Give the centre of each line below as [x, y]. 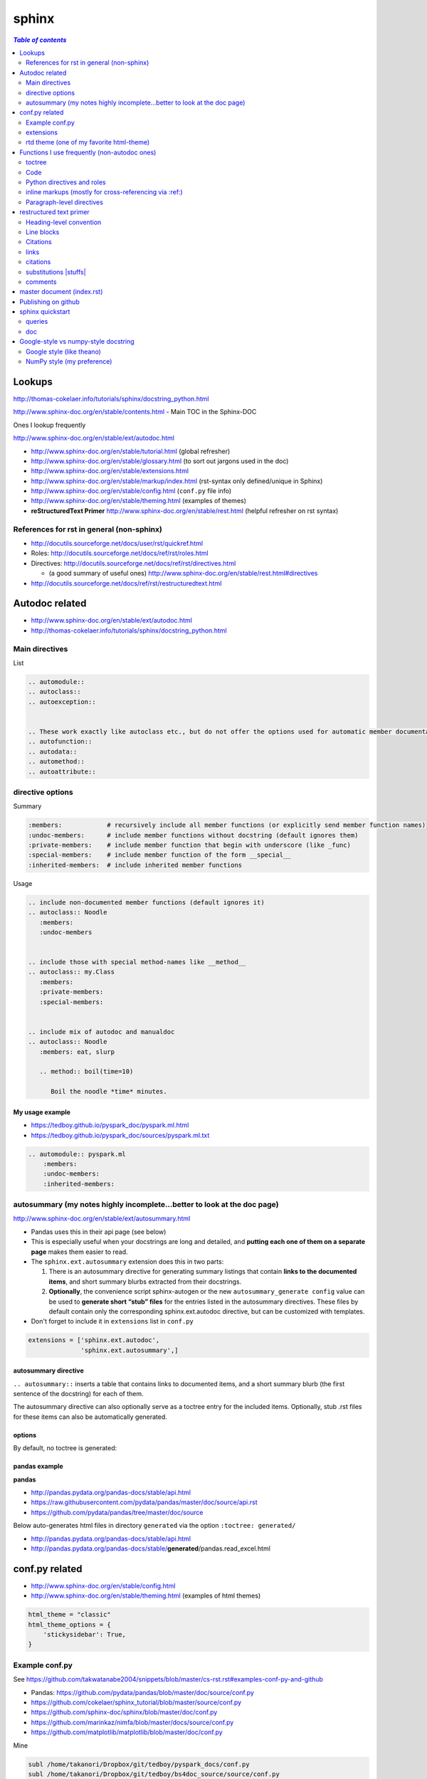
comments [41, 282]
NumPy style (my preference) [69, 361]
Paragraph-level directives [64, 202]
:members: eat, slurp [77, 1052]
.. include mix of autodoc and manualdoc [101, 1031]
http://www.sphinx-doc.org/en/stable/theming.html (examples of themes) [139, 501]
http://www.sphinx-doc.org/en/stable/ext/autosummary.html [102, 1219]
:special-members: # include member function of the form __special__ [159, 855]
